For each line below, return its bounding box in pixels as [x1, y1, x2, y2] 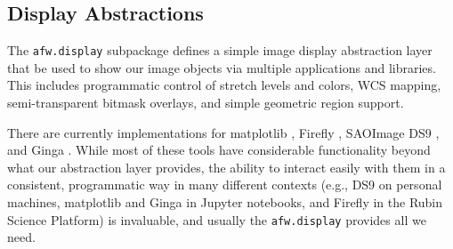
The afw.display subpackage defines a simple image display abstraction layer [7, 41, 433, 60]
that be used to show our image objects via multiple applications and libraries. [7, 58, 436, 76]
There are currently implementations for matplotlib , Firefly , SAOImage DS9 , [7, 123, 440, 141]
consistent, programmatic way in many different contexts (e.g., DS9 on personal [7, 175, 442, 194]
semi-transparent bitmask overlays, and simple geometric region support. [7, 93, 404, 112]
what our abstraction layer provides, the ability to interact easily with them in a [7, 157, 446, 176]
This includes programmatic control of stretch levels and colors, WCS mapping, [7, 76, 441, 94]
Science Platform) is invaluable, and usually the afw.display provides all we [7, 210, 426, 229]
